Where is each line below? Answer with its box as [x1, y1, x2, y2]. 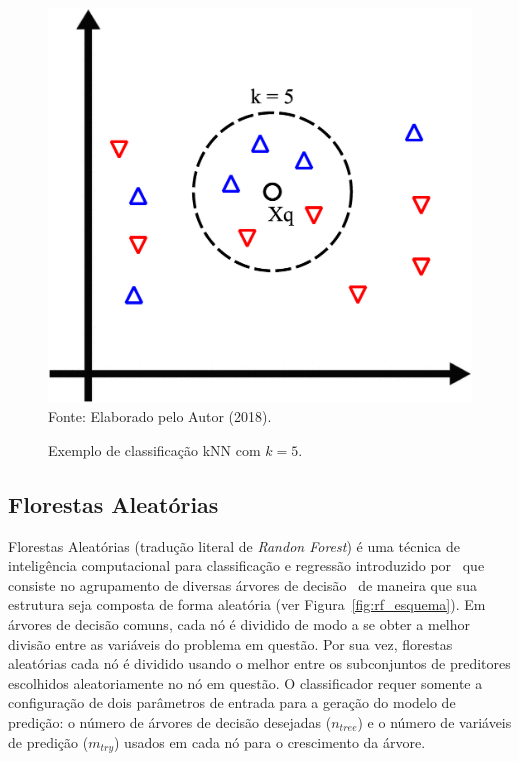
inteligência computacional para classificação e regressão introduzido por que [8, 555, 485, 576]
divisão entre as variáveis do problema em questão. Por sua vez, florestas [8, 633, 453, 654]
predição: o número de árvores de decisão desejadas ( [8, 711, 332, 732]
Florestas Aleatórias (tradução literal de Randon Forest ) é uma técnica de [8, 535, 460, 556]
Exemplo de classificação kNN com [48, 439, 261, 460]
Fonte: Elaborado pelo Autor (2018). [48, 406, 272, 427]
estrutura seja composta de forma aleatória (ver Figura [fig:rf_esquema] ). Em [8, 594, 486, 615]
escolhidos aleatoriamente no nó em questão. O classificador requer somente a [8, 672, 483, 693]
